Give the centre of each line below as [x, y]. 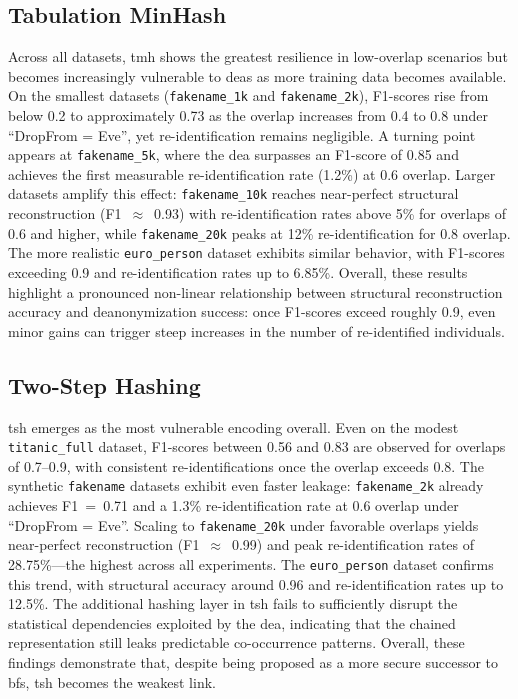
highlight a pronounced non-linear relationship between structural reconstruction [255, 291]
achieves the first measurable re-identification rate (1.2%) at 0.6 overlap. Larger [252, 173]
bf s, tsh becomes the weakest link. [112, 681]
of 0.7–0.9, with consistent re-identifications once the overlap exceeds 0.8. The [246, 465]
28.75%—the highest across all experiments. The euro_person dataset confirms [251, 563]
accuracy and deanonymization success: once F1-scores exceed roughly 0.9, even [252, 311]
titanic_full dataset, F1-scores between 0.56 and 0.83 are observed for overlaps [257, 446]
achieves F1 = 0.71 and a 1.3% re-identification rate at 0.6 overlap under [233, 505]
